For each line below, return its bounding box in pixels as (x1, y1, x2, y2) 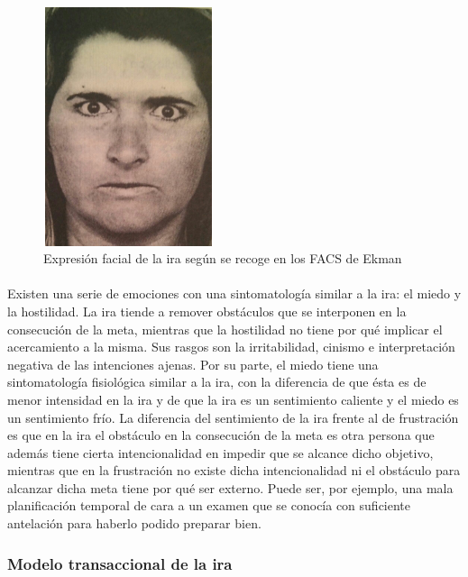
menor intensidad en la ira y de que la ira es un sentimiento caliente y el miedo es (7, 389, 459, 408)
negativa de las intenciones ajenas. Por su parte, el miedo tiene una (7, 354, 379, 373)
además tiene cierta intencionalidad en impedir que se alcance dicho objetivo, (7, 443, 434, 462)
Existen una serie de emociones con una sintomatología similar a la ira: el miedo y (7, 284, 462, 303)
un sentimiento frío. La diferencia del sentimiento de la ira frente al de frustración (7, 408, 459, 426)
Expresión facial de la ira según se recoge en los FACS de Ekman (43, 249, 402, 268)
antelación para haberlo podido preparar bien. (7, 514, 262, 533)
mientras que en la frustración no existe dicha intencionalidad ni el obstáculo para (7, 461, 461, 480)
